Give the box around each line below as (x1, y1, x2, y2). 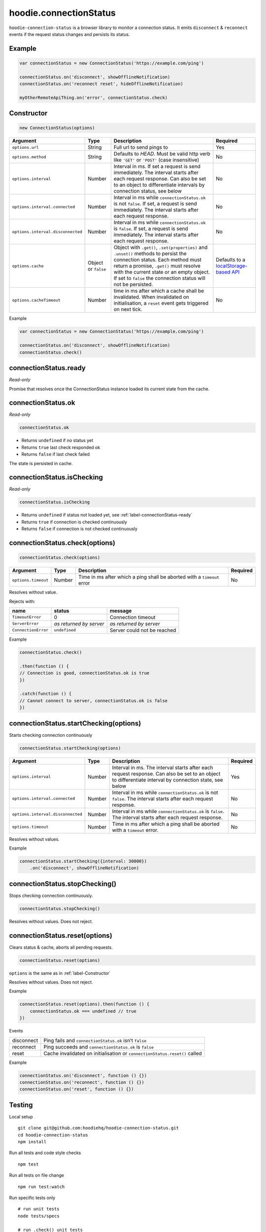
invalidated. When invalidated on (113, 294, 189, 301)
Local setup (9, 1114, 33, 1120)
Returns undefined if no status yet (21, 438, 94, 444)
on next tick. (113, 306, 142, 313)
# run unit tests (18, 1206, 60, 1212)
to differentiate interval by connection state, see (112, 776, 224, 783)
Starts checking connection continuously (9, 732, 93, 738)
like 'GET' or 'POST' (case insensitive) (113, 157, 199, 164)
